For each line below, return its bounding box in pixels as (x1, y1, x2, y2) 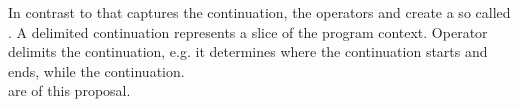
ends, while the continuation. (8, 60, 185, 81)
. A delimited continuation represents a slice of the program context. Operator (8, 21, 488, 42)
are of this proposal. (8, 80, 131, 101)
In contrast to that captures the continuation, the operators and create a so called (8, 2, 511, 22)
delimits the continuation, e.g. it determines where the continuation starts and (8, 41, 488, 62)
